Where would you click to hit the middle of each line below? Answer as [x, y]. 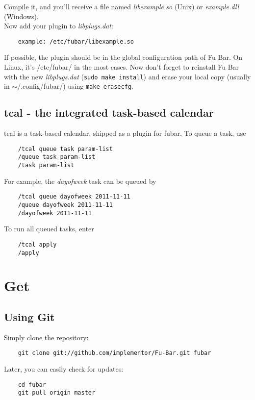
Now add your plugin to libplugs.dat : [59, 26]
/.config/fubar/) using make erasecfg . [75, 86]
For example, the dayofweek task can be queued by [80, 181]
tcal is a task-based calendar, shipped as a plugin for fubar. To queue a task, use [125, 133]
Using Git [29, 316]
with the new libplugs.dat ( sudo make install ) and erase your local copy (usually [127, 76]
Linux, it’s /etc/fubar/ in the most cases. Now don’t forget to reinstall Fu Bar [122, 67]
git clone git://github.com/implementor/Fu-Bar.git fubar [115, 353]
